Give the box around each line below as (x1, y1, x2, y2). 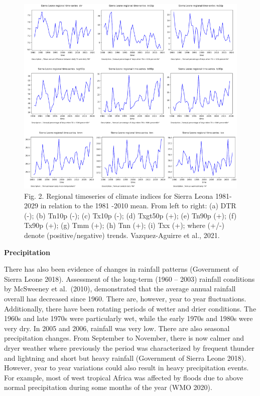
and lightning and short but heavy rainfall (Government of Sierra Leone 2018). (4, 352, 246, 363)
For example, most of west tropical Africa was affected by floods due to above (4, 372, 243, 382)
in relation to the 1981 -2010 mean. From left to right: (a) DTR (40, 200, 236, 211)
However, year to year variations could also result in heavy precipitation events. (4, 362, 249, 373)
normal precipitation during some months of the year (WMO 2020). (4, 382, 212, 392)
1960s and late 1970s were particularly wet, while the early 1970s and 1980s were (4, 313, 253, 324)
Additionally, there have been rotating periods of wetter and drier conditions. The (4, 303, 256, 313)
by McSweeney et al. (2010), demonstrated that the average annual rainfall (4, 283, 236, 294)
